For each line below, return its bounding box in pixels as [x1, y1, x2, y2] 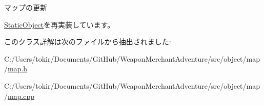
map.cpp [8, 90, 35, 101]
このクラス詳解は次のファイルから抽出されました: [4, 36, 171, 47]
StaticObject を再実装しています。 [4, 19, 115, 30]
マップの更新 [4, 2, 47, 12]
